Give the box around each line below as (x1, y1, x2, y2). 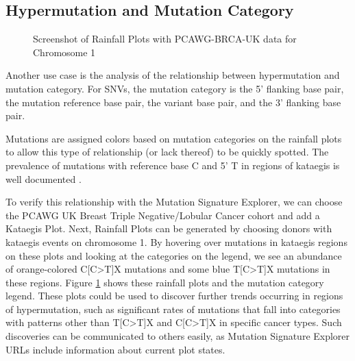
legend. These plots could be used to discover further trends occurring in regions (5, 288, 343, 303)
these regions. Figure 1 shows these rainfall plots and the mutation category (5, 275, 324, 289)
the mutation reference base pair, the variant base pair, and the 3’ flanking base (5, 95, 341, 109)
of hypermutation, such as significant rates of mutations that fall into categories (5, 301, 341, 316)
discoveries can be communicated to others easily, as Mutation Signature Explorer (5, 329, 350, 343)
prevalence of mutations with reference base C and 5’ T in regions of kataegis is (5, 158, 340, 172)
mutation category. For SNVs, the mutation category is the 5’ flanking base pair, (5, 81, 344, 95)
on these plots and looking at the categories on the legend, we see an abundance (5, 248, 342, 262)
